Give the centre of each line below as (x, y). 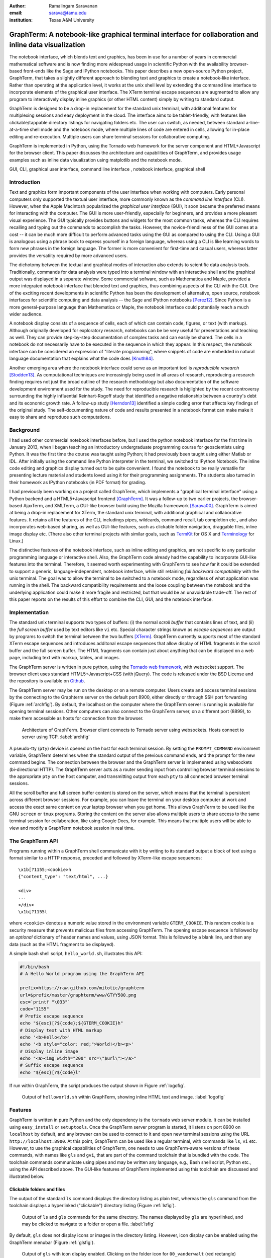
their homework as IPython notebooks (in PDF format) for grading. (78, 482)
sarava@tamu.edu (68, 13)
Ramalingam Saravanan (73, 6)
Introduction (25, 182)
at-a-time (19, 130)
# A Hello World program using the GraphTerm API (82, 974)
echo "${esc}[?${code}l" (50, 1072)
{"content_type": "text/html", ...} (63, 877)
